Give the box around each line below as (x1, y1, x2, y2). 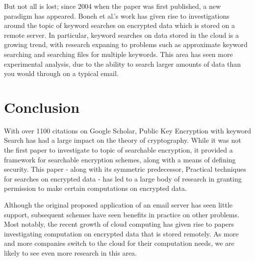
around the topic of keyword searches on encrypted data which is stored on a (4, 20, 235, 30)
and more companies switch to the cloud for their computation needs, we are (4, 238, 234, 248)
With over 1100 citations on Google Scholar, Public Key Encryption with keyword (4, 125, 251, 135)
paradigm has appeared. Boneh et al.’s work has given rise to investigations (4, 10, 229, 21)
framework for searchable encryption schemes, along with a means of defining (4, 154, 236, 164)
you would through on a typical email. (4, 68, 119, 78)
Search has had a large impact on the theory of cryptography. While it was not (4, 135, 241, 145)
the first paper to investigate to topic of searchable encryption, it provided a (4, 145, 233, 155)
